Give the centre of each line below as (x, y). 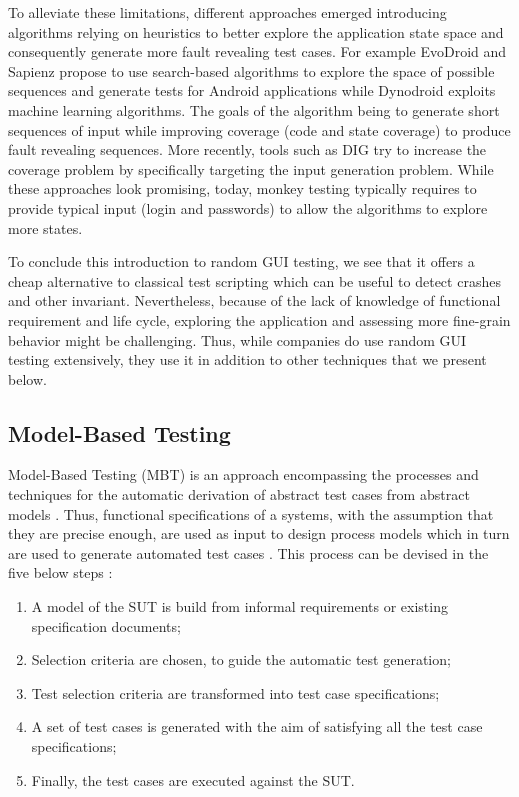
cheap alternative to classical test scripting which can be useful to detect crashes (254, 280)
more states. (45, 227)
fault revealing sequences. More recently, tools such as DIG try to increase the (247, 149)
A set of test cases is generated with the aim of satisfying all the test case (257, 726)
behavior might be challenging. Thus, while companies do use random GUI (237, 339)
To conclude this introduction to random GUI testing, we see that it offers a (241, 261)
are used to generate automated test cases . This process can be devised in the (248, 552)
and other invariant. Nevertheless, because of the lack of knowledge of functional (254, 300)
